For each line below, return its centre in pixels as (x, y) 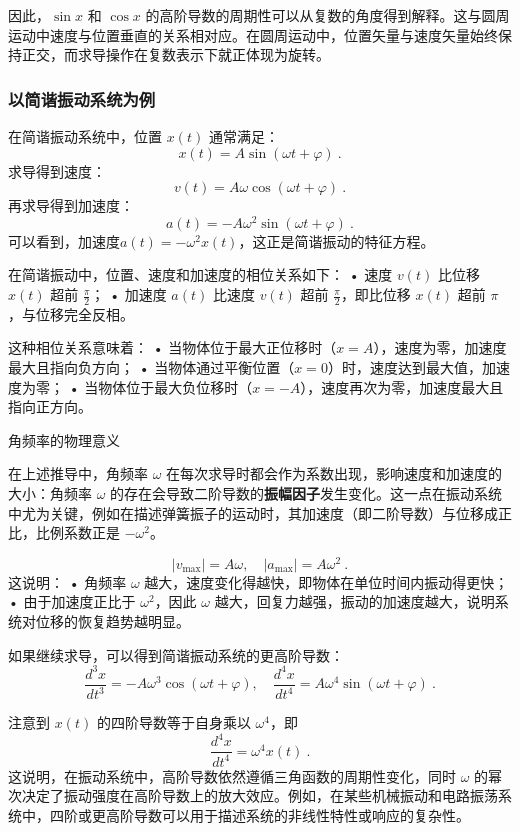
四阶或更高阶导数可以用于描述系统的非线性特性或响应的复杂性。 (259, 814)
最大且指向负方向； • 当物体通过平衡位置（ (151, 367)
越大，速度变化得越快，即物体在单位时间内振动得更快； (326, 581)
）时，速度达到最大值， (404, 367)
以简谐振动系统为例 (82, 98)
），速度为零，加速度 (440, 347)
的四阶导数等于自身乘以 (173, 722)
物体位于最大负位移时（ (175, 386)
